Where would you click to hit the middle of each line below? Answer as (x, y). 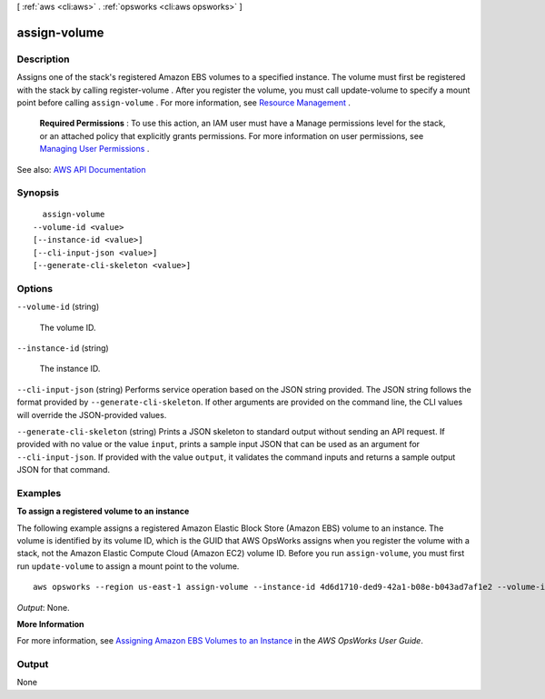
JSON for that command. (64, 470)
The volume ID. (68, 327)
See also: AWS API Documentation (81, 169)
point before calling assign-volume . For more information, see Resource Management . (184, 102)
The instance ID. (70, 369)
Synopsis (38, 193)
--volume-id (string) (58, 307)
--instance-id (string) (63, 348)
